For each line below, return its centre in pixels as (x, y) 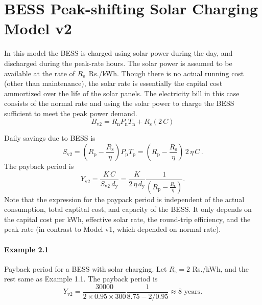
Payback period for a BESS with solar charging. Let (86, 268)
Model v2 (38, 28)
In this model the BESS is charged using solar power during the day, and (118, 53)
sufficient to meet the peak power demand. (71, 113)
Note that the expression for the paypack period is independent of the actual (124, 199)
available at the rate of (40, 73)
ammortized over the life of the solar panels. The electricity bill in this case (122, 93)
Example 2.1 (27, 249)
